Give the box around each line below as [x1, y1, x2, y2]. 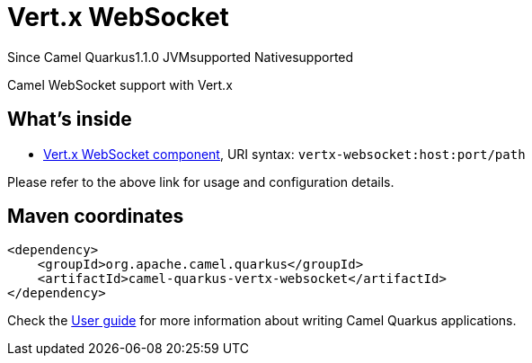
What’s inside [7, 108, 132, 131]
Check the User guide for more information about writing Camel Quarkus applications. [7, 313, 517, 329]
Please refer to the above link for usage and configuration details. [7, 173, 395, 190]
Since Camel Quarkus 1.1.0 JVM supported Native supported [7, 49, 354, 65]
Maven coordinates [7, 205, 184, 228]
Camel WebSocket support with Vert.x [7, 76, 233, 93]
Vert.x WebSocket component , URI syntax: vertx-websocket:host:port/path [43, 146, 526, 162]
